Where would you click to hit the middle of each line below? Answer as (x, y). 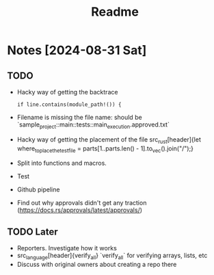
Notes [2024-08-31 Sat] (77, 50)
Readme (115, 12)
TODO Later (32, 232)
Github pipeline (38, 189)
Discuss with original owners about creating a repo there (97, 264)
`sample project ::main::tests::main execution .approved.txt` (93, 125)
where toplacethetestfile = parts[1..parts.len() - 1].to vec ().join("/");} (105, 149)
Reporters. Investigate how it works (67, 248)
